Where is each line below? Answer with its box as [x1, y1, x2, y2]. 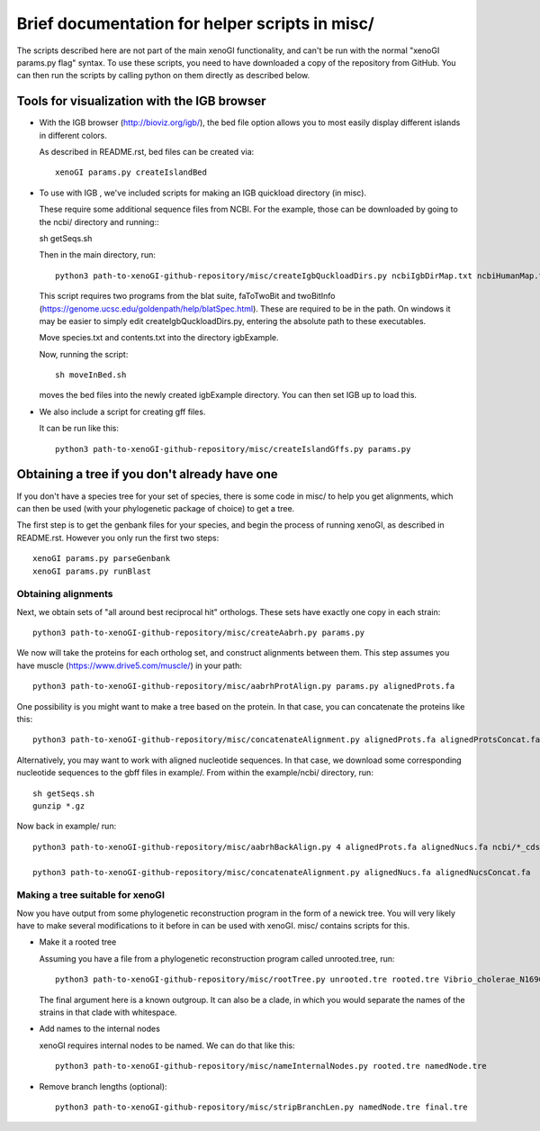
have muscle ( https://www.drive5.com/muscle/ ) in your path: [16, 660, 242, 671]
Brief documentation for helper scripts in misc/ [16, 14, 375, 33]
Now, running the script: [39, 348, 129, 359]
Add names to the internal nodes [39, 1023, 161, 1035]
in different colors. [39, 130, 107, 140]
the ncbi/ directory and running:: [39, 216, 159, 227]
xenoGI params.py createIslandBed [55, 167, 207, 177]
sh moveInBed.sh [55, 370, 127, 380]
